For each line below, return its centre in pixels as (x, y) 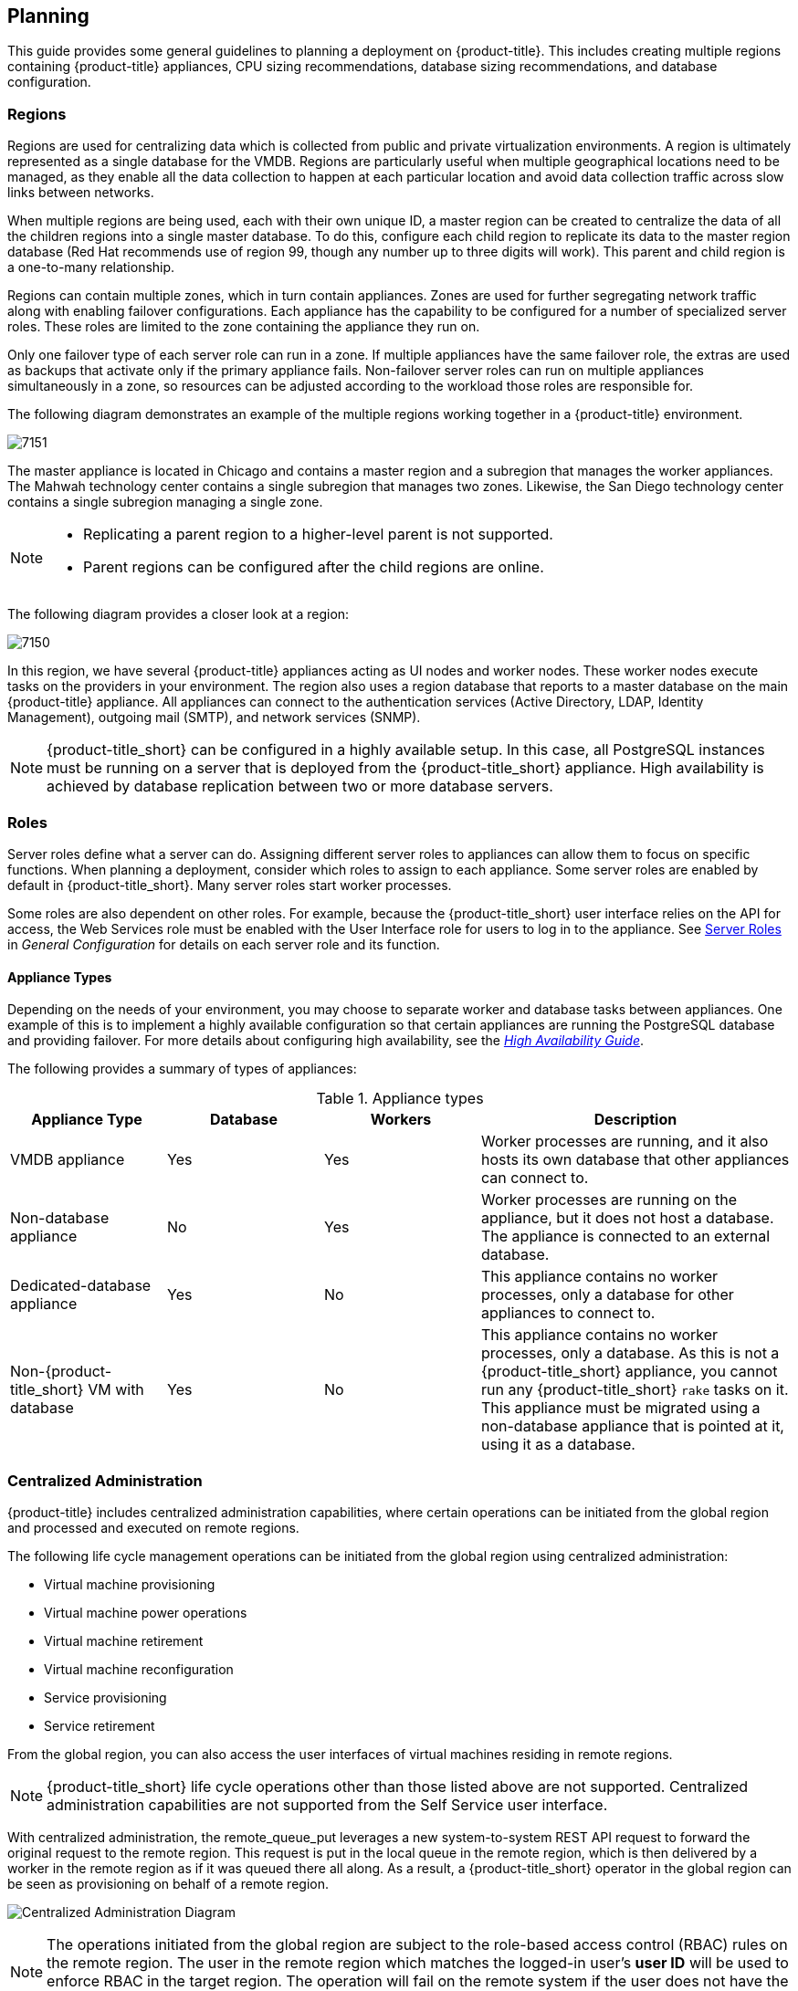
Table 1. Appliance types (400, 1099)
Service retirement (100, 1725)
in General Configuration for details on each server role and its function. (224, 944)
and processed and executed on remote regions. (153, 1527)
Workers (401, 1120)
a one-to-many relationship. (91, 267)
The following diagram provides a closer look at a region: (178, 614)
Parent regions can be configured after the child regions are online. (314, 567)
